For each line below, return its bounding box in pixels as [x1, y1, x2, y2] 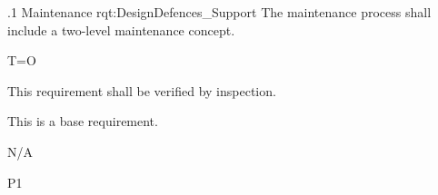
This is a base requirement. [7, 112, 158, 131]
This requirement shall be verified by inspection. [7, 81, 276, 100]
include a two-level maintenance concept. [7, 20, 235, 39]
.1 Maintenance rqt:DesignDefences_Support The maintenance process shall [7, 3, 432, 21]
